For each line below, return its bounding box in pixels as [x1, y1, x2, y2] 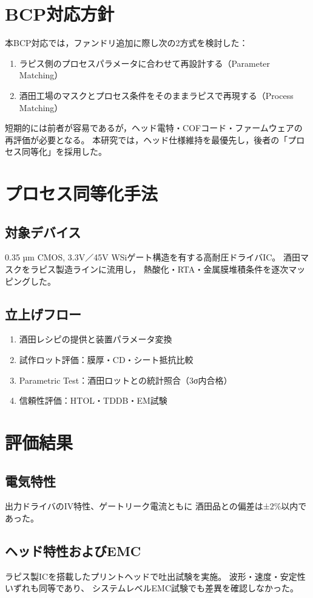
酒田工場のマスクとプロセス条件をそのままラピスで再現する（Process [19, 89, 294, 101]
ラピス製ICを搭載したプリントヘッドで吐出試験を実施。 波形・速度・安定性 [5, 569, 306, 582]
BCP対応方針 [5, 1, 115, 26]
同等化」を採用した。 [21, 145, 107, 158]
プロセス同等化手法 [5, 181, 158, 206]
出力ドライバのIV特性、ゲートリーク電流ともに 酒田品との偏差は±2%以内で [5, 500, 307, 512]
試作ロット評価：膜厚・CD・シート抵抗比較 [19, 353, 194, 366]
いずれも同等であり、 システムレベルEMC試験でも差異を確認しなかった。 [5, 582, 299, 594]
